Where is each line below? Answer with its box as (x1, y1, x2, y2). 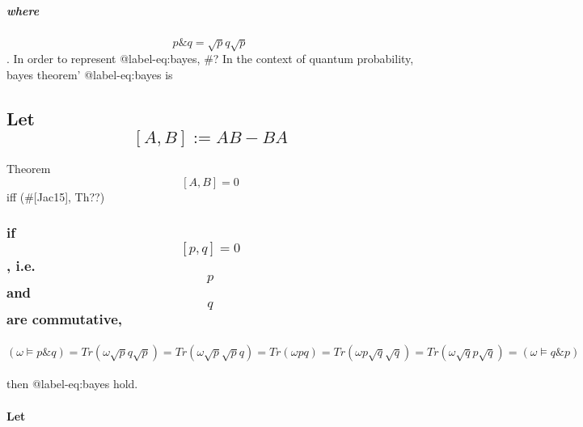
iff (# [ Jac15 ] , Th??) (6, 188, 105, 205)
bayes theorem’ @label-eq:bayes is (6, 66, 173, 82)
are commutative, (6, 309, 123, 329)
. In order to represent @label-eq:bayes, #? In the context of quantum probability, (6, 49, 414, 66)
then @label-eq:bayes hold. (6, 375, 138, 392)
